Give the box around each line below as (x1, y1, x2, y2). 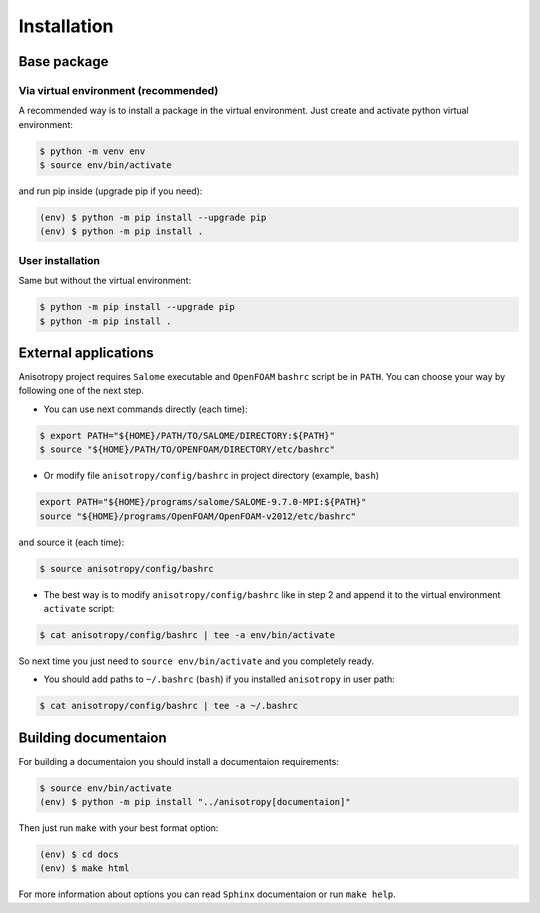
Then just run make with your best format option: (18, 822, 219, 834)
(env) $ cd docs (39, 849, 120, 860)
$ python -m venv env (39, 145, 146, 157)
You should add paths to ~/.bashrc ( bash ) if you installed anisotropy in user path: (43, 673, 395, 685)
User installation (18, 253, 100, 267)
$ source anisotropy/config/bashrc (39, 563, 214, 574)
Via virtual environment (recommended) (18, 83, 219, 97)
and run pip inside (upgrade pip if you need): (18, 185, 203, 197)
